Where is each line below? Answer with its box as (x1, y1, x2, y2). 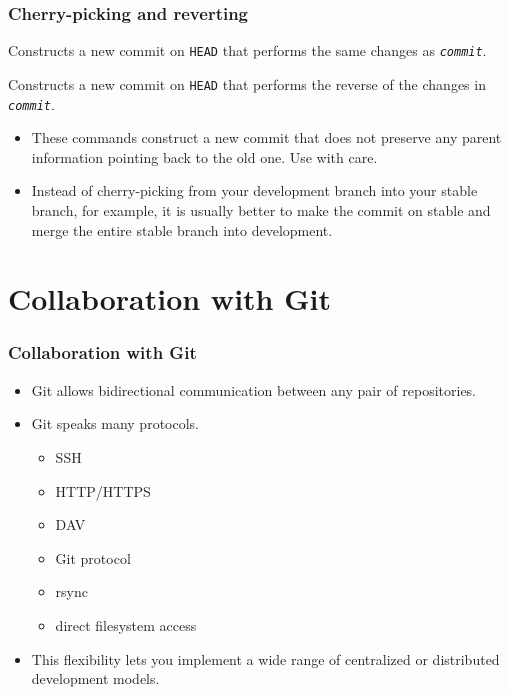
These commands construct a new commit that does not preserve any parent (31, 127, 502, 148)
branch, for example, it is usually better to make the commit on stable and (31, 199, 491, 220)
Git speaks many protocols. (31, 413, 199, 434)
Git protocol (55, 547, 131, 568)
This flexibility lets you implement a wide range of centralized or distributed (31, 648, 500, 669)
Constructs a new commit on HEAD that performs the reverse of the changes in (8, 73, 486, 94)
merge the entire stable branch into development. (31, 219, 333, 240)
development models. (31, 668, 160, 689)
